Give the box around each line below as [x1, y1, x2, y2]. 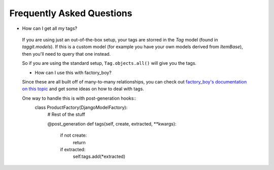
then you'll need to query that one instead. [22, 51, 111, 57]
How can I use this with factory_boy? [35, 69, 112, 75]
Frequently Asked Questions [9, 8, 132, 19]
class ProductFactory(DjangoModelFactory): [35, 104, 128, 111]
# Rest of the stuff [47, 111, 86, 117]
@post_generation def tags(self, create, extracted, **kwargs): [47, 120, 177, 126]
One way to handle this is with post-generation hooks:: [22, 95, 136, 101]
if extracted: [60, 147, 86, 153]
